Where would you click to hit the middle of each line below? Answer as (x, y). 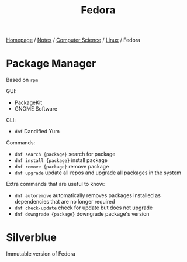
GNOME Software (36, 109)
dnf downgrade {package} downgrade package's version (82, 214)
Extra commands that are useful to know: (56, 184)
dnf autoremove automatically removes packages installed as (87, 195)
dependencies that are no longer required (65, 202)
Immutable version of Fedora (41, 254)
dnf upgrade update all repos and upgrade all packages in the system (98, 173)
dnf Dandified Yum (37, 132)
